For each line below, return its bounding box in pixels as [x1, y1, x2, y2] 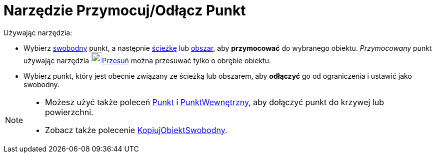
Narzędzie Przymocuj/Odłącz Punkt [3, 2, 246, 19]
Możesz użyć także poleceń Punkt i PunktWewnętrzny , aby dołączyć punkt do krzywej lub [45, 97, 384, 107]
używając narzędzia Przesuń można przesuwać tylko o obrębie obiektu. [23, 56, 271, 65]
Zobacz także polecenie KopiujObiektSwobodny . [45, 125, 227, 135]
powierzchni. [45, 107, 93, 117]
